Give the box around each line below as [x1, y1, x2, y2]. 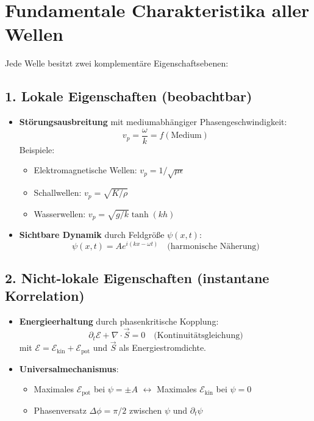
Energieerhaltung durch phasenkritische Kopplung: [19, 315, 219, 328]
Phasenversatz [34, 403, 87, 416]
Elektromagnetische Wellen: [34, 164, 137, 176]
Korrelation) [5, 286, 85, 305]
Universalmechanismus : [19, 362, 119, 375]
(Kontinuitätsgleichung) [154, 331, 243, 340]
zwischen [129, 403, 162, 416]
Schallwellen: [34, 186, 82, 199]
